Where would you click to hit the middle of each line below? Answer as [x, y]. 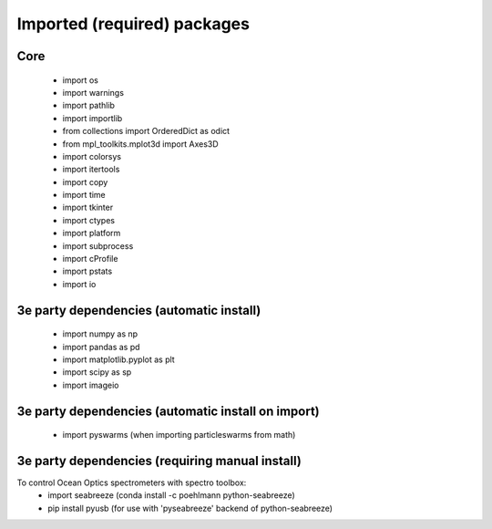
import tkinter [88, 207]
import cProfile [90, 259]
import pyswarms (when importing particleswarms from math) [179, 435]
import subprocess [98, 245]
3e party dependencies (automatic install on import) [169, 411]
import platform [92, 233]
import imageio [91, 385]
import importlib [92, 118]
